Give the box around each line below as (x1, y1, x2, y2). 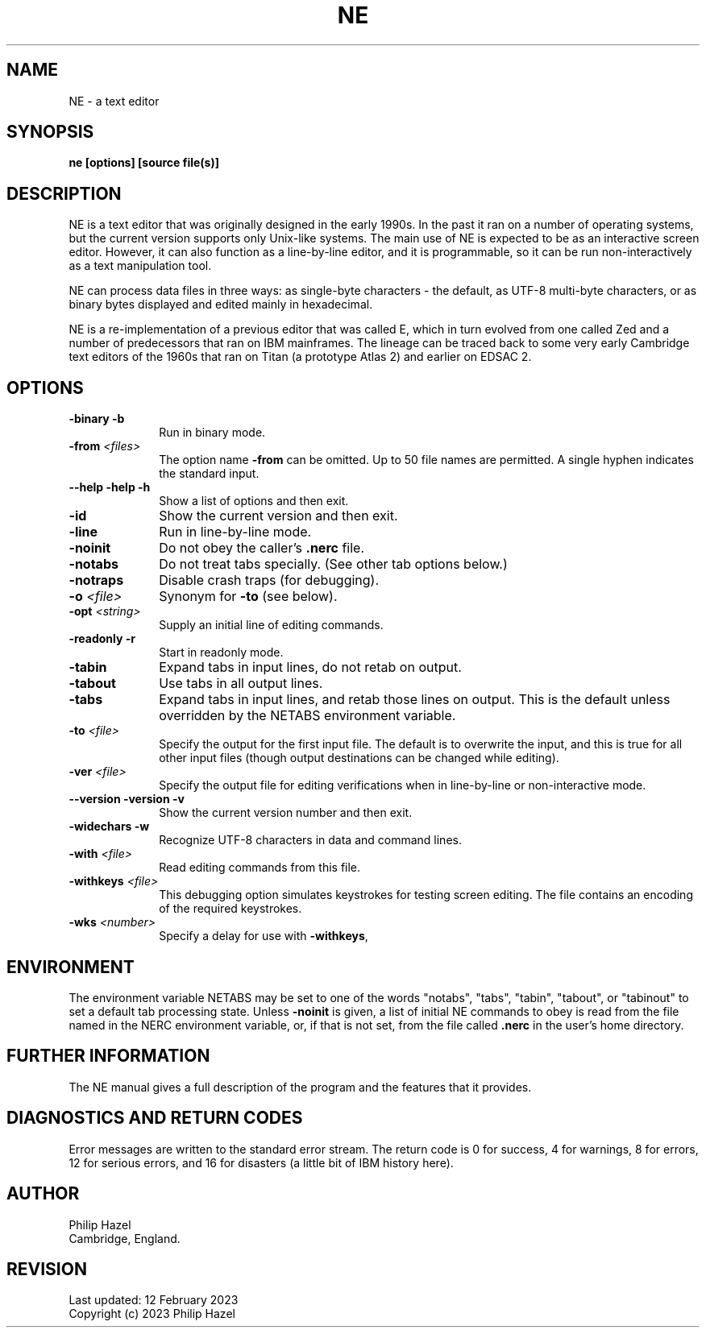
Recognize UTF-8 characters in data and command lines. (159, 833, 462, 847)
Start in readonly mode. (159, 645, 284, 660)
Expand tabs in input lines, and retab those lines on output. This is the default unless (159, 691, 671, 708)
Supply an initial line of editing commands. (159, 618, 384, 632)
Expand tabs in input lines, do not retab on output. (159, 659, 462, 676)
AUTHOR (6, 1183, 80, 1204)
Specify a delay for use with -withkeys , (159, 929, 368, 943)
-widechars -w (69, 819, 150, 834)
